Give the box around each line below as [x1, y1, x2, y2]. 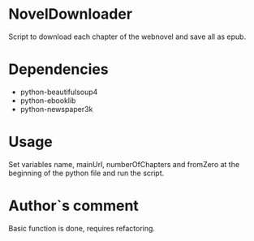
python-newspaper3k [19, 104, 93, 114]
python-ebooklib [19, 95, 76, 105]
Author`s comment [8, 196, 140, 215]
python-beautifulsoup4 [19, 87, 98, 97]
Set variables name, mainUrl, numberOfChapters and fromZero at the [8, 159, 240, 169]
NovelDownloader [8, 5, 132, 24]
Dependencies [8, 60, 109, 79]
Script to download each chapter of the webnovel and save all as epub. [8, 32, 246, 41]
